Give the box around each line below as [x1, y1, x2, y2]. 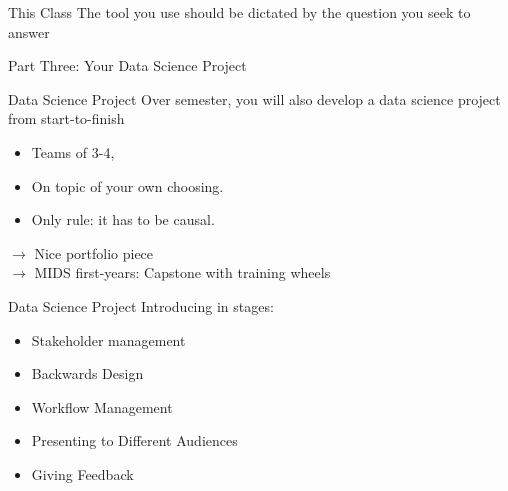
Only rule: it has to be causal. [31, 209, 215, 230]
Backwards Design [31, 363, 144, 384]
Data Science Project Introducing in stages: [8, 295, 274, 316]
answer [8, 21, 50, 42]
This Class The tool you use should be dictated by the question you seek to [8, 2, 471, 22]
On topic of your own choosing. [31, 175, 224, 196]
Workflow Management [31, 396, 173, 417]
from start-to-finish [8, 108, 125, 129]
